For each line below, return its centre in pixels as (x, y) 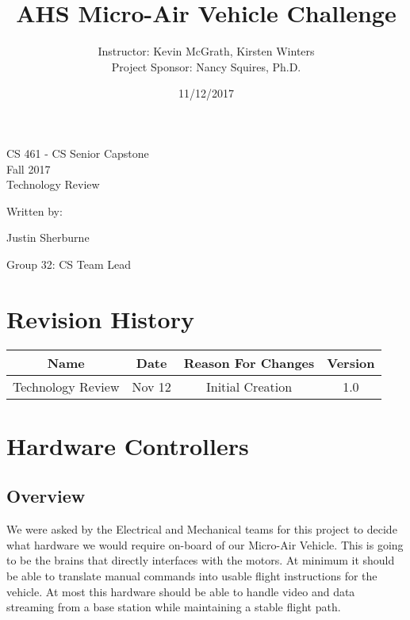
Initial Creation (249, 386)
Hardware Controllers (128, 445)
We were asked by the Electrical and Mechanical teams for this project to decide (202, 529)
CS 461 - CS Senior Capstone (78, 153)
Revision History (100, 318)
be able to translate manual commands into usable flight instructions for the (192, 575)
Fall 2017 (29, 168)
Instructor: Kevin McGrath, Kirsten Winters (206, 51)
